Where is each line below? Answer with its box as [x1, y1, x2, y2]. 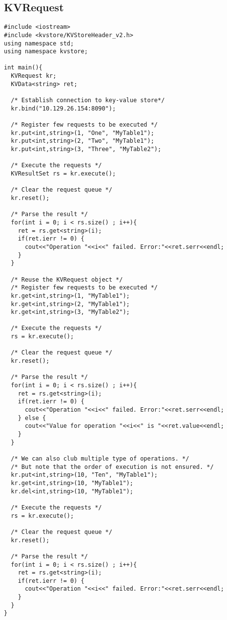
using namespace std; [4, 40, 74, 47]
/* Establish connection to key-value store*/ [11, 97, 165, 104]
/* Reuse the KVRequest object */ [11, 276, 123, 283]
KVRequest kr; [11, 72, 57, 80]
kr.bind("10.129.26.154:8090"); [11, 105, 116, 112]
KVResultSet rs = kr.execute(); [11, 170, 116, 177]
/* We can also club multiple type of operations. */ [11, 455, 189, 462]
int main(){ [4, 64, 42, 71]
